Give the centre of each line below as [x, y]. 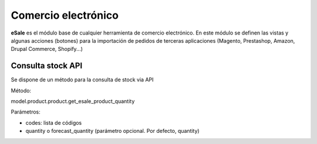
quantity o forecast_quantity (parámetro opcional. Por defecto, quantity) [112, 131]
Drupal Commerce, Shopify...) [47, 49]
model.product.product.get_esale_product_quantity [73, 101]
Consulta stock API [47, 66]
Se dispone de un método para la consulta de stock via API [82, 80]
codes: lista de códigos [54, 122]
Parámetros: [26, 112]
